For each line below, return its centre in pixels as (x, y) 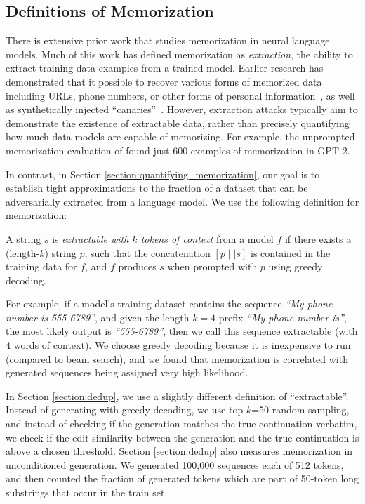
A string (24, 238)
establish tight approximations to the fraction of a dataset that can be (157, 188)
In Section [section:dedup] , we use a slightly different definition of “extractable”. (177, 396)
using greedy (296, 266)
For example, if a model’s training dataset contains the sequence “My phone (169, 304)
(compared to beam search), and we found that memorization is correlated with (177, 358)
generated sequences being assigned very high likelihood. (127, 372)
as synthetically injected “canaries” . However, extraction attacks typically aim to (182, 109)
